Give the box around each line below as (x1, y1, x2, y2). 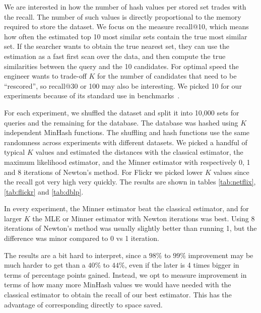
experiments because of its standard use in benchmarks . (4, 90, 180, 101)
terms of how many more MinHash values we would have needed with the (4, 279, 231, 290)
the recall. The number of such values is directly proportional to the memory (4, 11, 241, 22)
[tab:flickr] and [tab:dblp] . (4, 186, 84, 197)
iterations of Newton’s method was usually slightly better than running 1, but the (4, 223, 257, 233)
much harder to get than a (4, 260, 86, 270)
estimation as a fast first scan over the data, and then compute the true (4, 50, 226, 61)
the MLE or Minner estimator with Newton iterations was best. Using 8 (32, 213, 255, 223)
